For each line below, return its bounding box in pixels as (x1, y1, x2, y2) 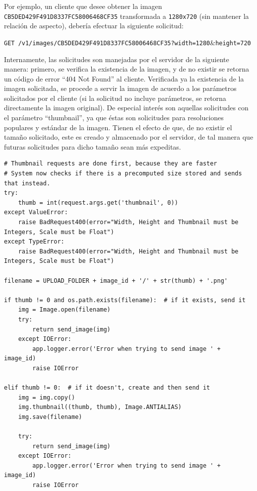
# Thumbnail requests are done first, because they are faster (4, 160, 217, 167)
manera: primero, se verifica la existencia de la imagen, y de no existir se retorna (4, 64, 250, 74)
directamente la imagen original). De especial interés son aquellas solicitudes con (4, 102, 249, 113)
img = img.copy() (18, 394, 75, 401)
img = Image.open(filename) (18, 306, 111, 314)
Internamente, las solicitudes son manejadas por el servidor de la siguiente (4, 54, 229, 64)
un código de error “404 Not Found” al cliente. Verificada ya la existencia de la (4, 73, 244, 83)
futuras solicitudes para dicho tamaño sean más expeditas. (4, 141, 181, 152)
